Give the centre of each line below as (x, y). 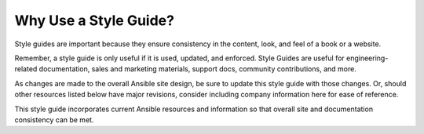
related (26, 69)
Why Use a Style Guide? (94, 20)
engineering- (367, 58)
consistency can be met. (54, 120)
